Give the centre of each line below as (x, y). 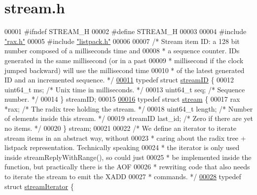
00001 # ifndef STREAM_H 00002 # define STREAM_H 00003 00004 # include (126, 31)
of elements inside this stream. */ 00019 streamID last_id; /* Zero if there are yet (129, 118)
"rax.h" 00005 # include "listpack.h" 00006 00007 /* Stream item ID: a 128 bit (122, 41)
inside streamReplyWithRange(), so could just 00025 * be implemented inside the (128, 157)
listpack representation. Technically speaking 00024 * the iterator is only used (122, 147)
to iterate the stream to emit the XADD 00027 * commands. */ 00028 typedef (123, 176)
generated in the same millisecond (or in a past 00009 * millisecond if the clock (124, 60)
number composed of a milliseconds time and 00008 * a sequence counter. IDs (122, 51)
